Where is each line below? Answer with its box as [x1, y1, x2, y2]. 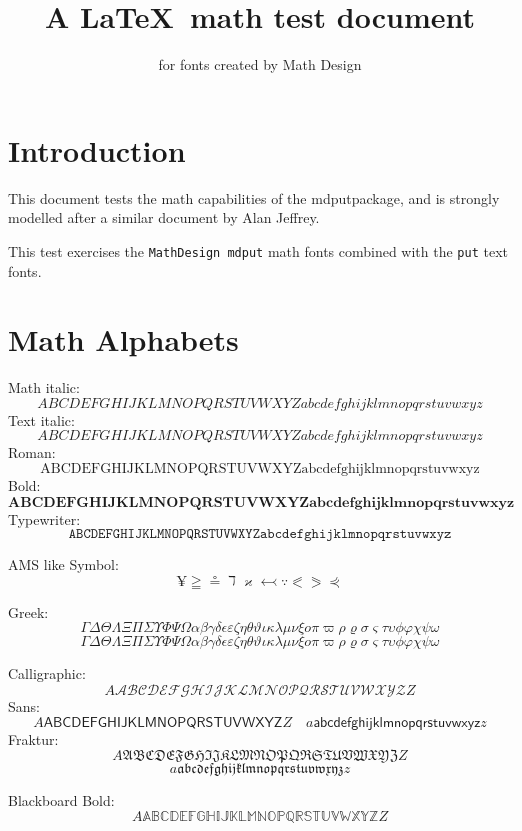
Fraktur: [8, 728, 59, 749]
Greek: [8, 601, 49, 622]
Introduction [8, 129, 186, 170]
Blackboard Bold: [8, 790, 115, 811]
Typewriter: [8, 508, 81, 529]
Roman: [8, 442, 56, 463]
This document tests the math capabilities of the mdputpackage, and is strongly [8, 187, 500, 208]
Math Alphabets [8, 319, 239, 360]
